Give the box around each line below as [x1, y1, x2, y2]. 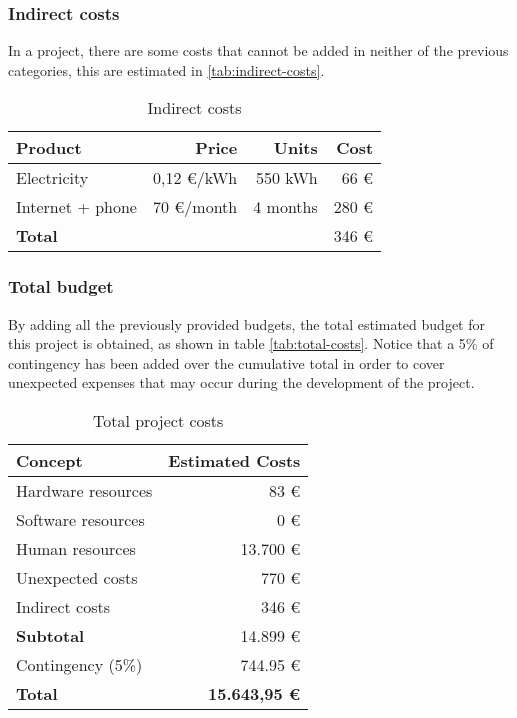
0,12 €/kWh [152, 166, 238, 190]
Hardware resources [16, 479, 153, 502]
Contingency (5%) [16, 653, 143, 676]
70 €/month [152, 195, 238, 219]
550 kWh [255, 166, 318, 190]
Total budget [8, 274, 114, 299]
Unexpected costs [16, 566, 138, 589]
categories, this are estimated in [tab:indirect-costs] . [8, 59, 325, 80]
